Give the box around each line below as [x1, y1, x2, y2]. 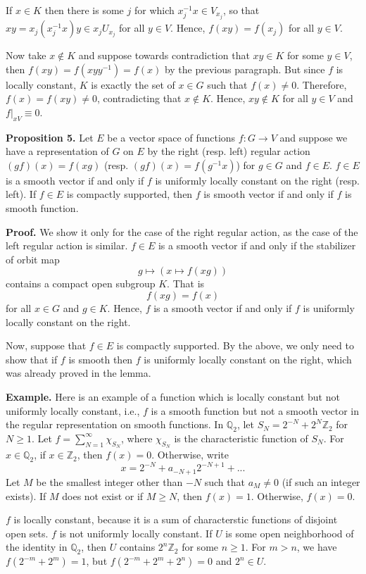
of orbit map [6, 251, 60, 266]
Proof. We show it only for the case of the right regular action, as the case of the [6, 224, 358, 239]
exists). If [6, 488, 46, 503]
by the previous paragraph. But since [164, 61, 325, 76]
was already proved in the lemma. [6, 366, 151, 380]
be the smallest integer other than [36, 474, 183, 489]
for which [134, 3, 175, 17]
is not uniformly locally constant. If [59, 525, 213, 540]
